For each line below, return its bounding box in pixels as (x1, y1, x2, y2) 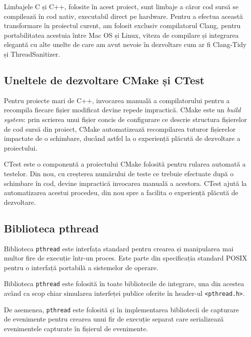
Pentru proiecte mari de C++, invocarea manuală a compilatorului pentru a (4, 95, 230, 105)
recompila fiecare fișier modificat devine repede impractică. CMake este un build (4, 105, 241, 115)
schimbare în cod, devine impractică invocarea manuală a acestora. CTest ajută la (4, 178, 247, 188)
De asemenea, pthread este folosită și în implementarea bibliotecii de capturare (4, 304, 239, 314)
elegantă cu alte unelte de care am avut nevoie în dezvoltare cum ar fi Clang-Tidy (4, 39, 247, 49)
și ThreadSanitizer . (4, 48, 60, 59)
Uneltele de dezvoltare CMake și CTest (4, 72, 205, 87)
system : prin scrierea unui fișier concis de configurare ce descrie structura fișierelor (4, 114, 247, 124)
